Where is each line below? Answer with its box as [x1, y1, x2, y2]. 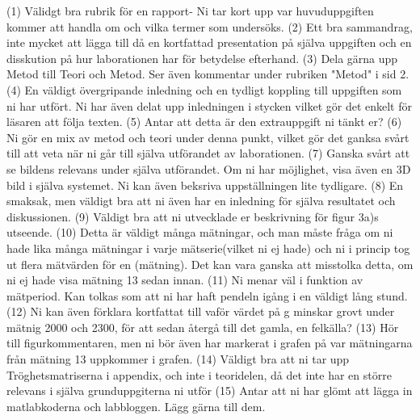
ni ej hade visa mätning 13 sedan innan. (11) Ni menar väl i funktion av [6, 271, 363, 288]
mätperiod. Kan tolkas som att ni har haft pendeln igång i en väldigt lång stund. [6, 287, 408, 304]
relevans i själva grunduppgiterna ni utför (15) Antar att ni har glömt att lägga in [6, 382, 413, 399]
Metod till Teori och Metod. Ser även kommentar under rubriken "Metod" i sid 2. [6, 65, 409, 82]
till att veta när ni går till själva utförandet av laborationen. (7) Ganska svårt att [6, 145, 410, 162]
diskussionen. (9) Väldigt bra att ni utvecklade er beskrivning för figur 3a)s [6, 208, 379, 225]
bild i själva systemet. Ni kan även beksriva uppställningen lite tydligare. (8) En [6, 176, 404, 193]
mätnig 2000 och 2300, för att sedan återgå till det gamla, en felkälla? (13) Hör [6, 318, 399, 335]
